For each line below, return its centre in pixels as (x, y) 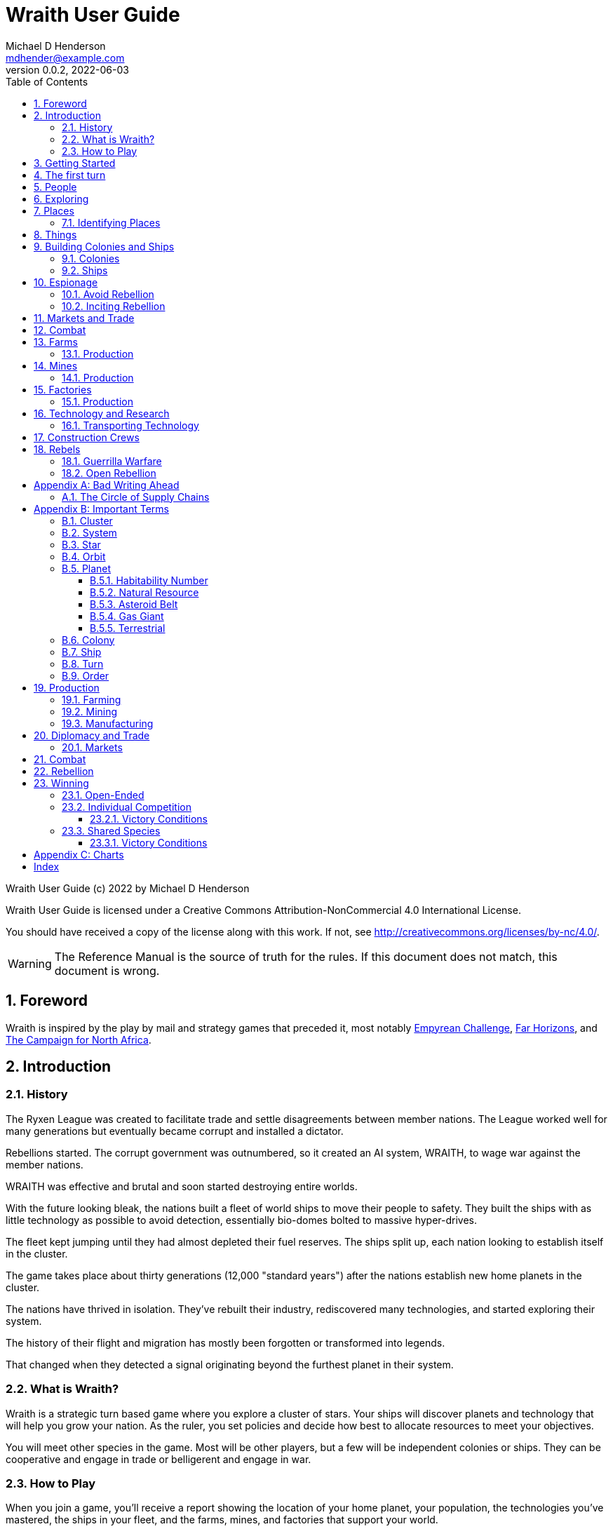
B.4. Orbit (84, 556)
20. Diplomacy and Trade (92, 735)
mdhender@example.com (65, 58)
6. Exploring (61, 198)
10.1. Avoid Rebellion (108, 294)
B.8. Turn (83, 664)
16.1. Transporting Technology (130, 425)
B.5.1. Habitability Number (149, 580)
